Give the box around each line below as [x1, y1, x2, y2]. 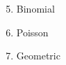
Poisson [16, 24, 49, 39]
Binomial [16, 1, 55, 15]
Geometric [16, 48, 60, 63]
